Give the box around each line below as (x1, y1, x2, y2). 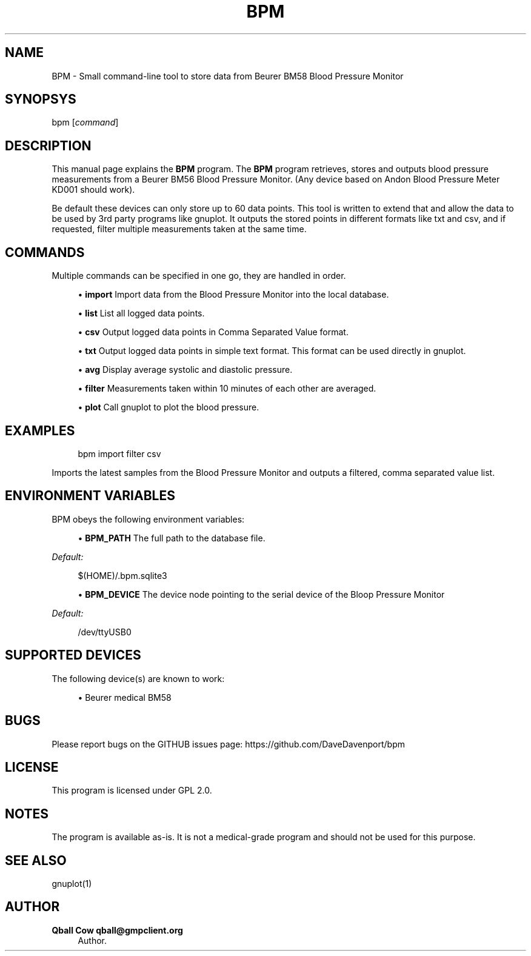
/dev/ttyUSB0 (78, 626, 132, 637)
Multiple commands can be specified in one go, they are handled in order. (52, 270, 346, 281)
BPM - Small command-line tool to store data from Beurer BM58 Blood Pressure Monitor (52, 70, 404, 81)
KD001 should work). (52, 184, 135, 195)
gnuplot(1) (52, 878, 92, 889)
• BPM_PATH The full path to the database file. (78, 532, 265, 543)
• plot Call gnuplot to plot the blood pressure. (78, 402, 259, 413)
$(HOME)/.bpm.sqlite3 (78, 570, 167, 581)
